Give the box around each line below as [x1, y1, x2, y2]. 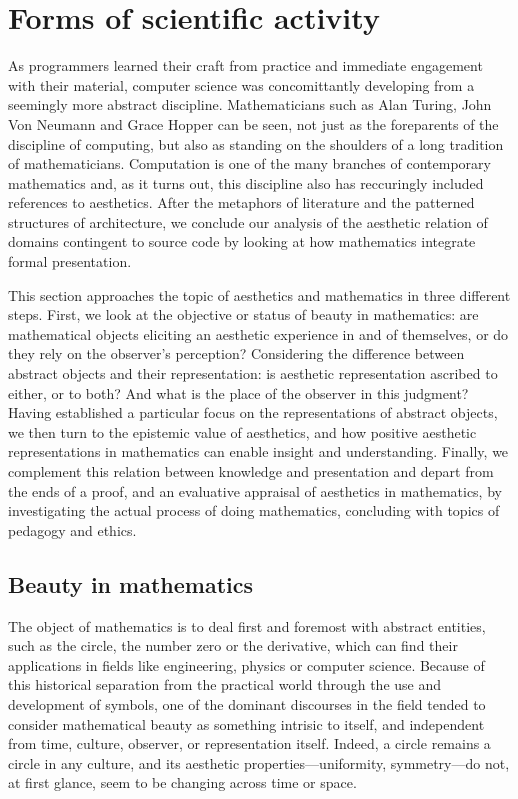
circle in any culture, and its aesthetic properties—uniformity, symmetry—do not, [8, 752, 510, 773]
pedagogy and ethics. [8, 519, 137, 540]
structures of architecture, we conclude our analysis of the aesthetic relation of [8, 211, 488, 232]
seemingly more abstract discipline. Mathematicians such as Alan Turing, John [8, 94, 492, 115]
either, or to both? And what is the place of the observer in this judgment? [8, 382, 469, 403]
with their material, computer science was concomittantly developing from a [8, 74, 475, 95]
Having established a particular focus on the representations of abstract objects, [8, 402, 498, 423]
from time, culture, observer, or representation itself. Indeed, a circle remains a [8, 733, 491, 754]
